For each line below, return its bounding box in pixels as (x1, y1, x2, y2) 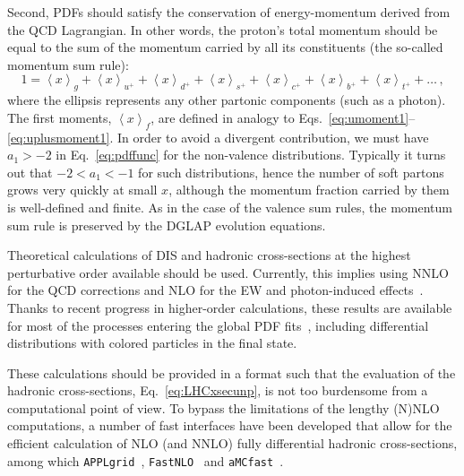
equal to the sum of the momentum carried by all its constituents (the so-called (7, 38, 443, 56)
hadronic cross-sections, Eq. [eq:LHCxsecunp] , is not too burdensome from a (7, 381, 428, 400)
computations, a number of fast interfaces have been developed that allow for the (7, 416, 452, 435)
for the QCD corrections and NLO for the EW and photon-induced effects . (7, 281, 424, 299)
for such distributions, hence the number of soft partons (138, 162, 444, 181)
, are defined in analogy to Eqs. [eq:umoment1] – (150, 108, 416, 126)
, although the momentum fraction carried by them (168, 180, 450, 199)
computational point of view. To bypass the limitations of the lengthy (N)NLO (7, 398, 440, 417)
